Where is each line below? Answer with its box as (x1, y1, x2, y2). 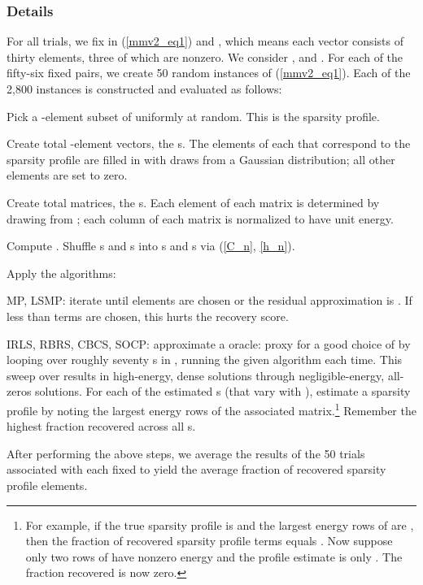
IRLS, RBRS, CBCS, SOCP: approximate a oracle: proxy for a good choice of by (7, 335, 411, 352)
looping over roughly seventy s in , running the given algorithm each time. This (7, 351, 403, 368)
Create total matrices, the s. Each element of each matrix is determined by (7, 193, 380, 210)
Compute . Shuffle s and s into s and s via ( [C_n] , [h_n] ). (7, 237, 295, 254)
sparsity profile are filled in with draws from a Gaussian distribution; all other (7, 150, 395, 167)
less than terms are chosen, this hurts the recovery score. (7, 307, 289, 324)
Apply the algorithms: (7, 264, 116, 281)
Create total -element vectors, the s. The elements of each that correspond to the (7, 135, 411, 152)
